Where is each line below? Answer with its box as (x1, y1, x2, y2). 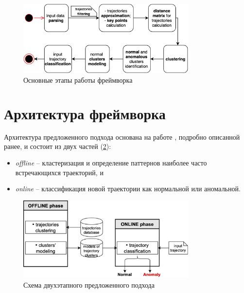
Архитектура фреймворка (4, 103, 166, 123)
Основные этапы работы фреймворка (23, 75, 133, 85)
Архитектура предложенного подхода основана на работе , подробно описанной (4, 131, 240, 142)
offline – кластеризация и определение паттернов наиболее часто (15, 157, 207, 167)
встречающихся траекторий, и (15, 167, 104, 177)
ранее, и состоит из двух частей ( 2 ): (4, 141, 111, 151)
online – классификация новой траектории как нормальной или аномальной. (15, 183, 241, 194)
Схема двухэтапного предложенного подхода (23, 279, 155, 290)
